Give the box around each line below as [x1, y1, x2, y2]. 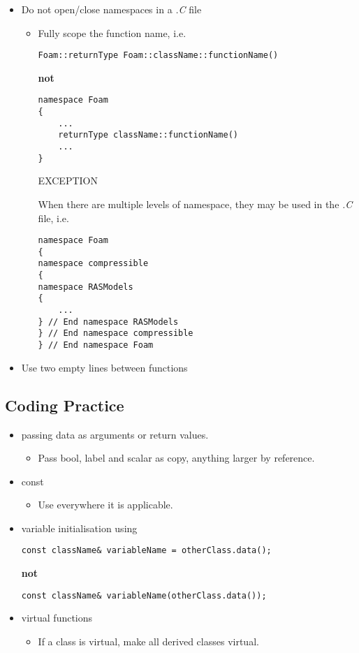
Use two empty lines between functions [21, 360, 188, 374]
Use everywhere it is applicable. [38, 497, 173, 512]
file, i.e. [38, 210, 69, 225]
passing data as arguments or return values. [21, 427, 209, 441]
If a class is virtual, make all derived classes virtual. [38, 633, 259, 648]
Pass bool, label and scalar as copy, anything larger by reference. [38, 450, 315, 465]
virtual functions [21, 610, 93, 625]
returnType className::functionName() [58, 130, 238, 140]
